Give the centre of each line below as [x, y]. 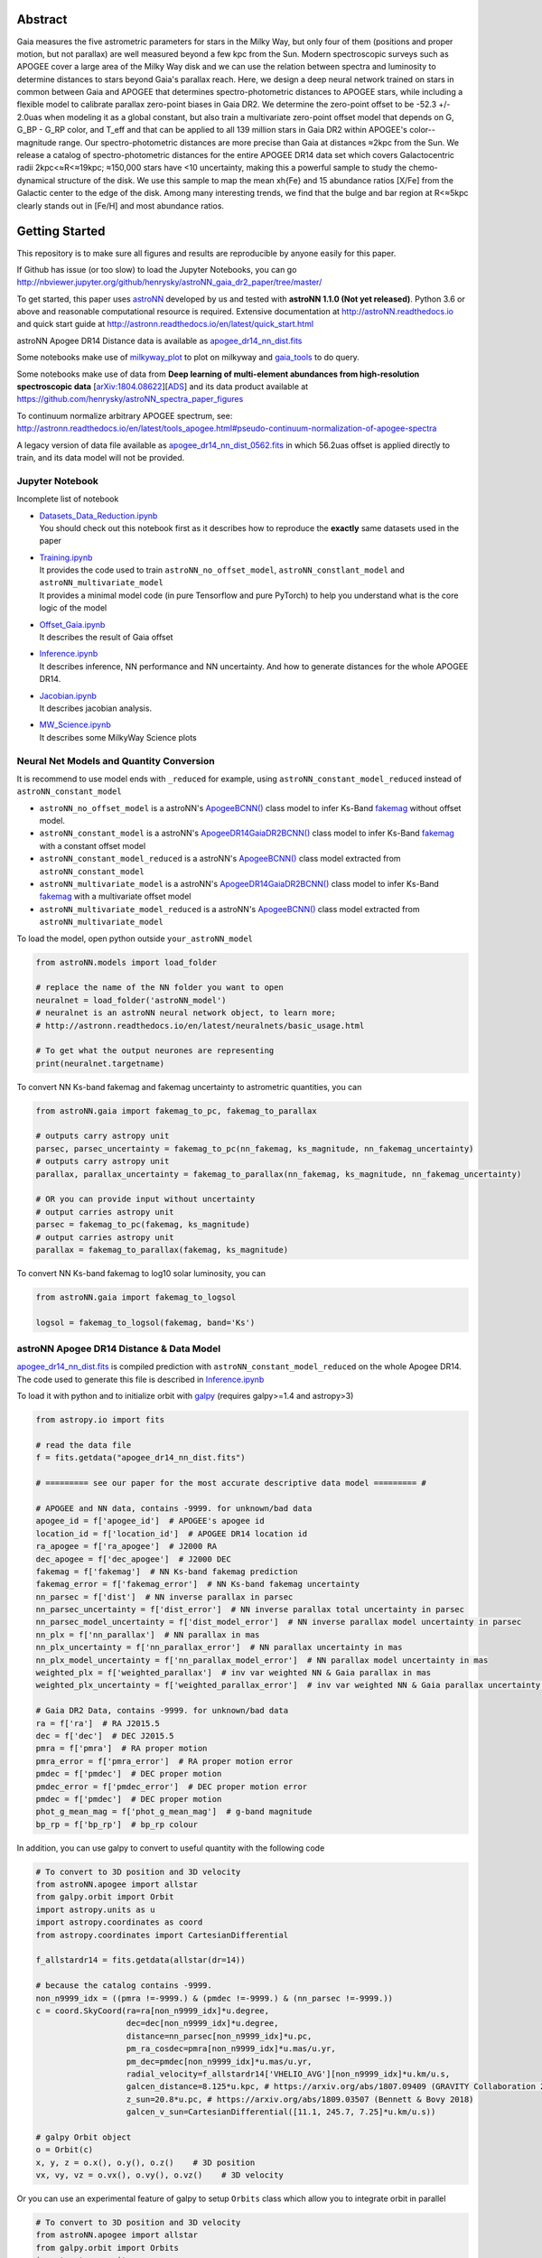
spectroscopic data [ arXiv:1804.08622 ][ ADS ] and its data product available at [163, 387]
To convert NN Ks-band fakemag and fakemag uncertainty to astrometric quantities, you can [189, 1087]
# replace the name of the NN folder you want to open [159, 988]
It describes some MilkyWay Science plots [118, 737]
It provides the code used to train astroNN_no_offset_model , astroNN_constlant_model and [222, 570]
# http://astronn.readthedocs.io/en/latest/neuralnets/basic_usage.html [200, 1026]
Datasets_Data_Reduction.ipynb [98, 516]
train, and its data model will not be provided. [101, 457]
